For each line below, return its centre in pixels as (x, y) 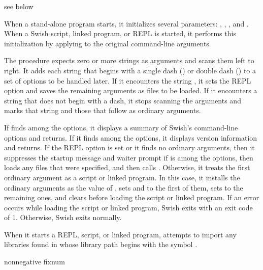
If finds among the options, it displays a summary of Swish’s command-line (121, 127)
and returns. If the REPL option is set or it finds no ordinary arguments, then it (129, 147)
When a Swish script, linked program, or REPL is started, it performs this (120, 33)
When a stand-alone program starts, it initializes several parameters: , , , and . (126, 23)
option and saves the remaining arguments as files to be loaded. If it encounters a (131, 90)
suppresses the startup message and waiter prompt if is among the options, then (129, 157)
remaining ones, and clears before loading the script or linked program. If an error (132, 197)
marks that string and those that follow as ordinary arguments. (103, 110)
